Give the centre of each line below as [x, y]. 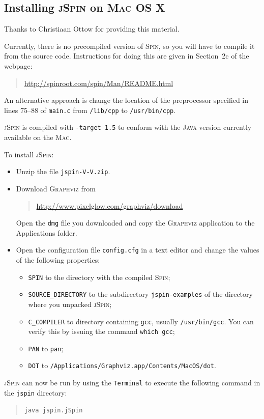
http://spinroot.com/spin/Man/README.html [99, 83]
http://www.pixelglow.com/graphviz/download [110, 205]
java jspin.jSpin [53, 411]
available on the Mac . [38, 137]
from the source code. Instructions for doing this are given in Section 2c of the [127, 56]
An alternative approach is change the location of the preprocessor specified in [126, 100]
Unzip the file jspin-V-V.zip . [63, 171]
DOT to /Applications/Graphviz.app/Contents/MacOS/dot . [122, 365]
